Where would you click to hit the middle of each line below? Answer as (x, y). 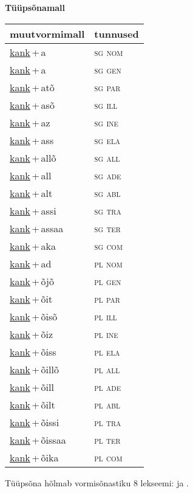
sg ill (106, 105)
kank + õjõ (32, 281)
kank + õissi (35, 422)
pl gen (108, 281)
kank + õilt (32, 404)
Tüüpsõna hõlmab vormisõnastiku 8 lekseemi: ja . (97, 482)
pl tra (108, 422)
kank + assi (33, 210)
